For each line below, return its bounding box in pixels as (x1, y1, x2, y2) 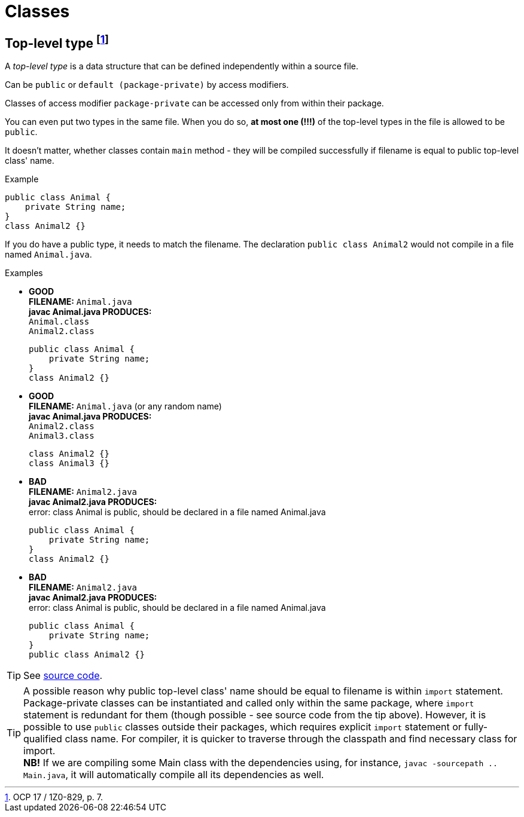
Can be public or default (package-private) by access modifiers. (5, 79, 289, 90)
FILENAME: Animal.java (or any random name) (29, 401, 222, 412)
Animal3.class (29, 431, 95, 441)
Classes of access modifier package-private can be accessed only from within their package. (5, 98, 384, 109)
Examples (5, 268, 43, 279)
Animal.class (29, 317, 90, 327)
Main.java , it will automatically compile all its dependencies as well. (23, 769, 324, 781)
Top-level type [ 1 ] (5, 32, 109, 51)
